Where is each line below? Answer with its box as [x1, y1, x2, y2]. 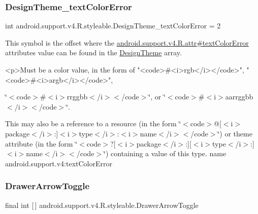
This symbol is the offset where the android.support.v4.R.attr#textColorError [5, 37, 249, 48]
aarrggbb [225, 91, 253, 102]
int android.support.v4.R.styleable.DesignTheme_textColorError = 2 [5, 20, 221, 31]
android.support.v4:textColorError [5, 158, 112, 168]
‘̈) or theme [217, 128, 252, 138]
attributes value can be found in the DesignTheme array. [5, 47, 182, 58]
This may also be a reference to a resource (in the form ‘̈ [5, 118, 181, 129]
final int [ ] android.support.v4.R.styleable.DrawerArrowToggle [5, 199, 199, 210]
